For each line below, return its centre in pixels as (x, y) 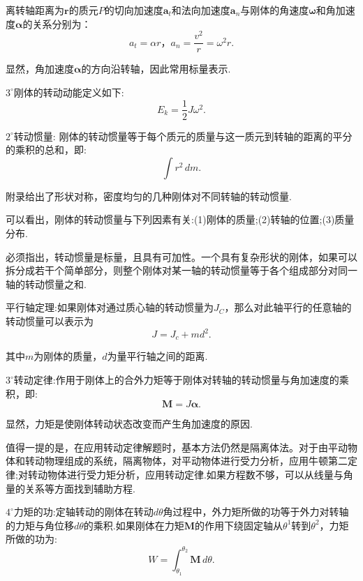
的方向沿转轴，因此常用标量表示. (156, 69)
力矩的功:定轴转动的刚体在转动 (83, 512)
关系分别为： (62, 23)
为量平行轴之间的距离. (157, 356)
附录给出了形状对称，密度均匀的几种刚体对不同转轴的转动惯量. (149, 196)
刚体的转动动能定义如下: (69, 92)
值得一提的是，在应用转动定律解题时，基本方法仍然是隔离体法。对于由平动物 (181, 447)
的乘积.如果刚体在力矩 (134, 525)
